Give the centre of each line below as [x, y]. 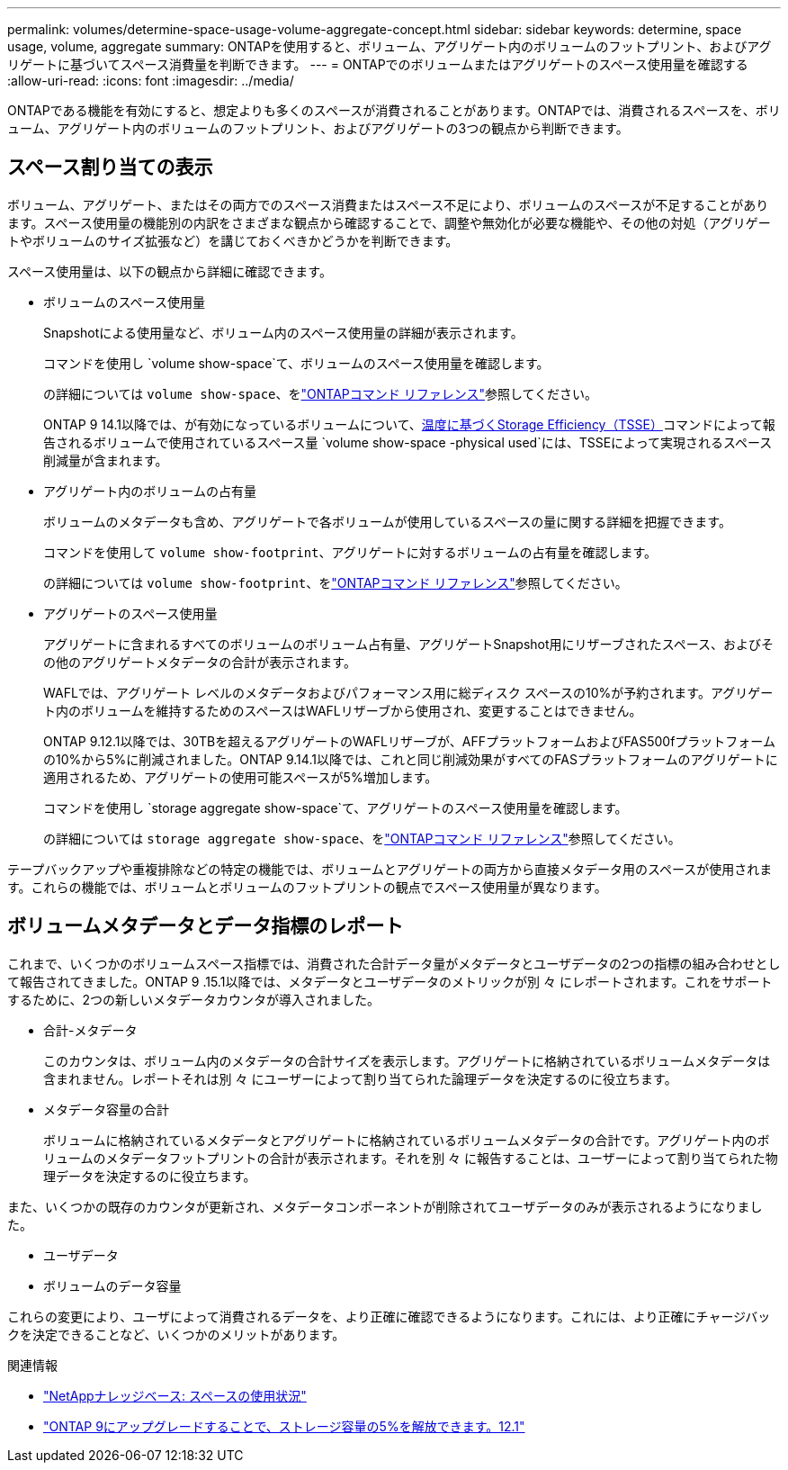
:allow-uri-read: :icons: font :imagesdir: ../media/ [151, 81]
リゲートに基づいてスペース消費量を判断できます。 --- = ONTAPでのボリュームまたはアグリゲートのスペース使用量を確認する [378, 64]
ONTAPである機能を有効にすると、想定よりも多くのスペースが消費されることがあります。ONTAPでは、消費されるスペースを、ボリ [394, 110]
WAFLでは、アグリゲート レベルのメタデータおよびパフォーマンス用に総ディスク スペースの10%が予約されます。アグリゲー [408, 692]
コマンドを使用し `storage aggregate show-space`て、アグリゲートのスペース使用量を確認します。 [336, 807]
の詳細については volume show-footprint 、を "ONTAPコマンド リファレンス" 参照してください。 [336, 582]
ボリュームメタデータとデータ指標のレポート [206, 926]
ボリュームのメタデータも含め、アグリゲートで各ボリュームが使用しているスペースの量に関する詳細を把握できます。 [387, 521]
